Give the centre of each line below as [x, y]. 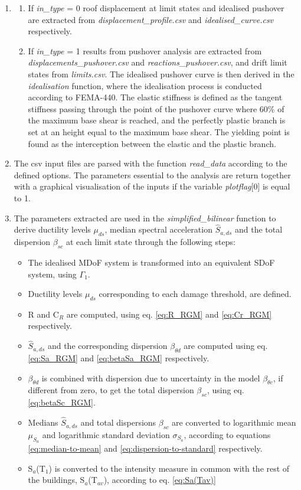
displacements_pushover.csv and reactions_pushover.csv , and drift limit [158, 62]
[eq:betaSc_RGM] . [62, 402]
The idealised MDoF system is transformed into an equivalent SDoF [151, 262]
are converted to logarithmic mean [234, 422]
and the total [259, 229]
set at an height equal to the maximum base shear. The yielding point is [159, 131]
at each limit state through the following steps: [150, 242]
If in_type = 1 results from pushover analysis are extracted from [145, 50]
